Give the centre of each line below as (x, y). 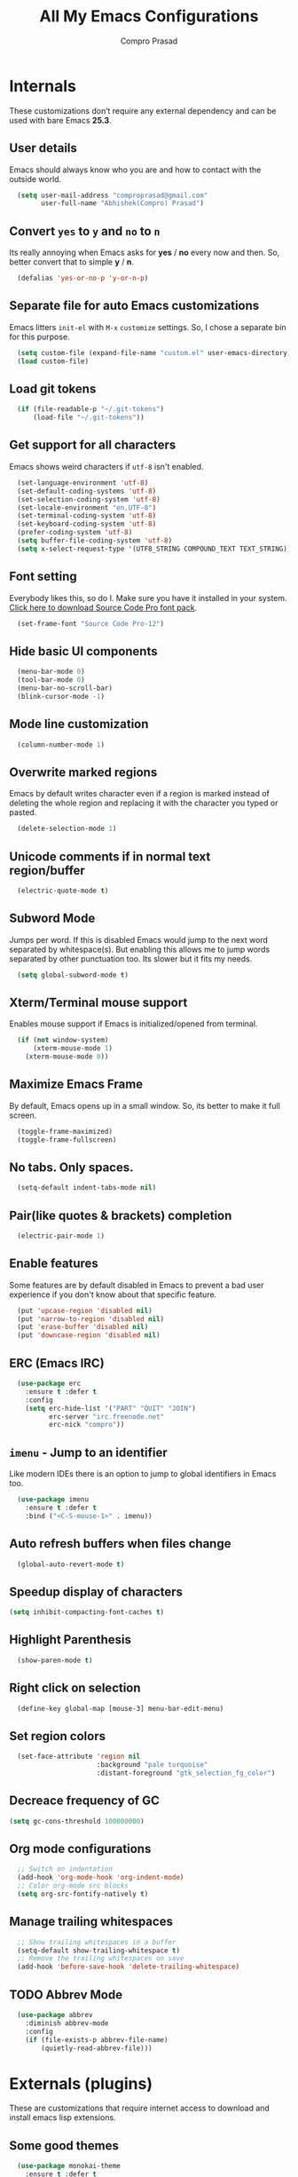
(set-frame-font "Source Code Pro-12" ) (91, 623)
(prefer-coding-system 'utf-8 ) (75, 533)
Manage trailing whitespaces (91, 1922)
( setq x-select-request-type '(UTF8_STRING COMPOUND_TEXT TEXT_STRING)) (154, 549)
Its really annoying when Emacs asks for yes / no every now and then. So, (145, 253)
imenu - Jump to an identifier (88, 1452)
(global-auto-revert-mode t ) (71, 1564)
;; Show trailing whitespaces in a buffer (97, 1942)
